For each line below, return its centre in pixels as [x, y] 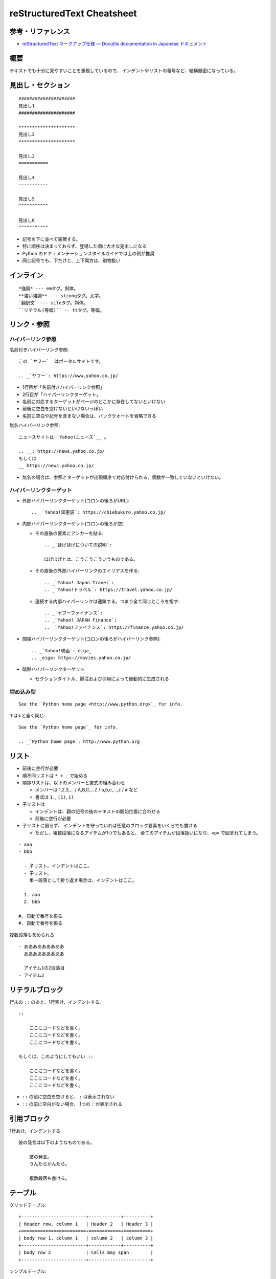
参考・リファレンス [40, 31]
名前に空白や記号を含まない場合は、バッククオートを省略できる [89, 416]
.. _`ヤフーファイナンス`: [74, 613]
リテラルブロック [36, 990]
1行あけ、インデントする [35, 1131]
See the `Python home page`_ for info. [68, 727]
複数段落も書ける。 [49, 1178]
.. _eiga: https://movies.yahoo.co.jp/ [81, 658]
